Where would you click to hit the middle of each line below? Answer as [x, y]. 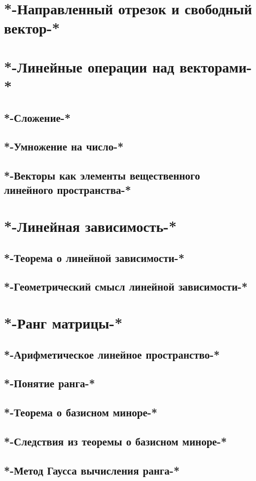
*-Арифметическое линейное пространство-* [112, 354]
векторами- [216, 66]
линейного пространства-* [68, 190]
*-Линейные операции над [89, 66]
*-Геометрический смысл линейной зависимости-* [126, 286]
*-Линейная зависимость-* [91, 226]
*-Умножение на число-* [64, 146]
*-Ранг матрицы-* [63, 322]
